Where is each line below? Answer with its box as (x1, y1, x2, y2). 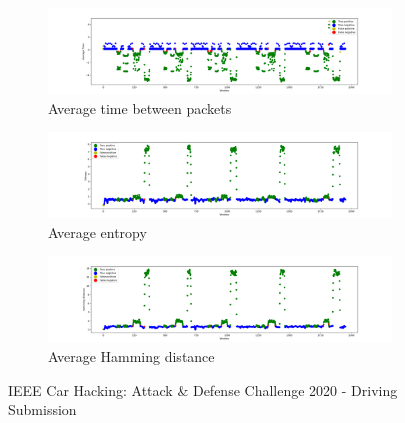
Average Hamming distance (48, 345, 215, 366)
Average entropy (48, 221, 147, 242)
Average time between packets (48, 97, 232, 118)
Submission (8, 399, 77, 420)
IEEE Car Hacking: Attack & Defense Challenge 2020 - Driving (8, 379, 398, 400)
